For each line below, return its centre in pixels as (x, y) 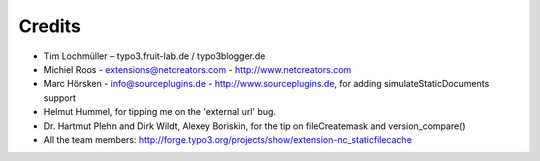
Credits (50, 26)
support (60, 97)
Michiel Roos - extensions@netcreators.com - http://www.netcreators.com (197, 69)
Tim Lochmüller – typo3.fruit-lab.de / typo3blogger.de (154, 56)
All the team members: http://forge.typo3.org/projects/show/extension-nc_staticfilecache (227, 139)
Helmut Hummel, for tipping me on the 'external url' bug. (160, 112)
